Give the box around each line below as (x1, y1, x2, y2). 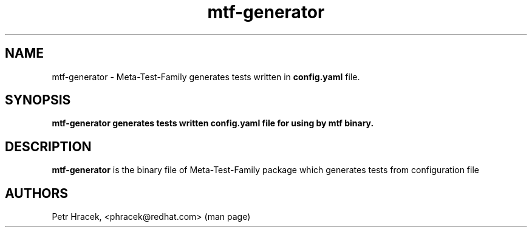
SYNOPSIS (5, 92, 71, 108)
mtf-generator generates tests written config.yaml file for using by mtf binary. (52, 118, 374, 129)
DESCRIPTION (5, 138, 92, 154)
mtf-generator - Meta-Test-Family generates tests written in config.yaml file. (52, 71, 360, 82)
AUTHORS (5, 185, 69, 201)
